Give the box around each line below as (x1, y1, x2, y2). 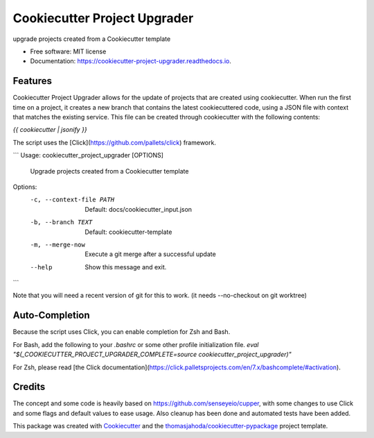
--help (30, 263, 53, 271)
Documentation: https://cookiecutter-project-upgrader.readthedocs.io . (30, 57, 232, 65)
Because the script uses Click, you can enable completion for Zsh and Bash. (12, 328, 231, 336)
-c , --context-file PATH (30, 196, 114, 204)
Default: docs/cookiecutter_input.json (84, 205, 193, 213)
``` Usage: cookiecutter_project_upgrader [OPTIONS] (12, 151, 164, 160)
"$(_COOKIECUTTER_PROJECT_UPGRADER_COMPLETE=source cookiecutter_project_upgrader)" (12, 351, 292, 359)
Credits (12, 381, 46, 393)
